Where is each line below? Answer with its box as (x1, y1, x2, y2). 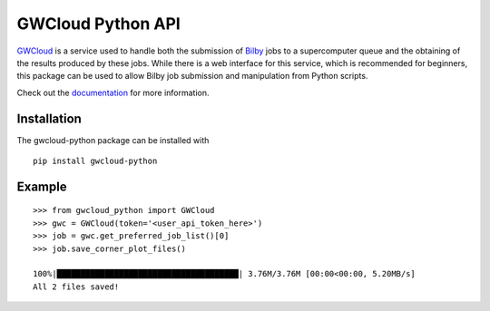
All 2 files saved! (33, 281, 120, 292)
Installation (16, 111, 82, 126)
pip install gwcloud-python (33, 156, 158, 167)
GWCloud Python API (16, 14, 181, 34)
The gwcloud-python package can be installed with (16, 134, 210, 145)
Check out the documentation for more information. (16, 87, 210, 98)
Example (16, 179, 67, 194)
